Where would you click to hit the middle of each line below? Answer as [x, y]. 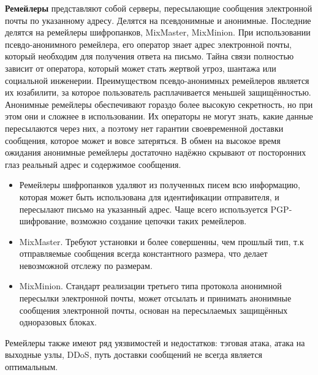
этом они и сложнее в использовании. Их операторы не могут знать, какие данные [159, 116]
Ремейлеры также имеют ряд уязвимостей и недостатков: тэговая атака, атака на [155, 342]
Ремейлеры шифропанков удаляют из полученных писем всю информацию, [160, 185]
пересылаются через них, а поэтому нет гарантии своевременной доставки [144, 128]
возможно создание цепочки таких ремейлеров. [159, 221]
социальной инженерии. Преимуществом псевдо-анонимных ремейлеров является [157, 80]
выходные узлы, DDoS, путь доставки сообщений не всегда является [134, 354]
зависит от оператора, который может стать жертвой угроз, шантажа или [141, 68]
